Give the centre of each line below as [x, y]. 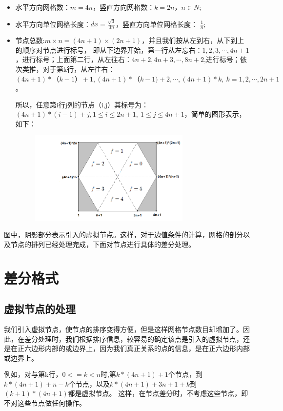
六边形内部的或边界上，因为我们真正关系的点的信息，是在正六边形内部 [137, 348]
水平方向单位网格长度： [53, 24]
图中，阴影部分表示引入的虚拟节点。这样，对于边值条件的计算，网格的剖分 [123, 235]
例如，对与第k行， [33, 374]
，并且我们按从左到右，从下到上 [193, 40]
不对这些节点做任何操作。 [45, 403]
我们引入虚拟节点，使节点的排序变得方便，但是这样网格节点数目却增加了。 [123, 329]
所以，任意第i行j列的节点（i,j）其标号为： [82, 104]
